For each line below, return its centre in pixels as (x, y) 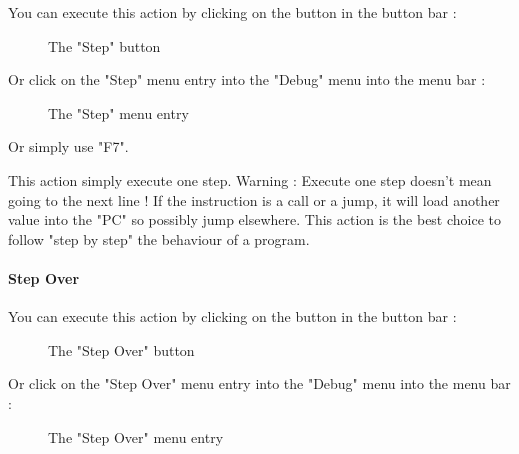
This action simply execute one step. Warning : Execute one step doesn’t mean (250, 179)
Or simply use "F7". (68, 146)
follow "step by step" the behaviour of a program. (159, 238)
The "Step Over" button (121, 349)
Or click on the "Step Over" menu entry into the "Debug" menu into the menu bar (259, 383)
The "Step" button (104, 45)
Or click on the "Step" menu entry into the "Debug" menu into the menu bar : (247, 79)
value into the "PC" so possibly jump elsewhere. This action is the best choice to (255, 219)
